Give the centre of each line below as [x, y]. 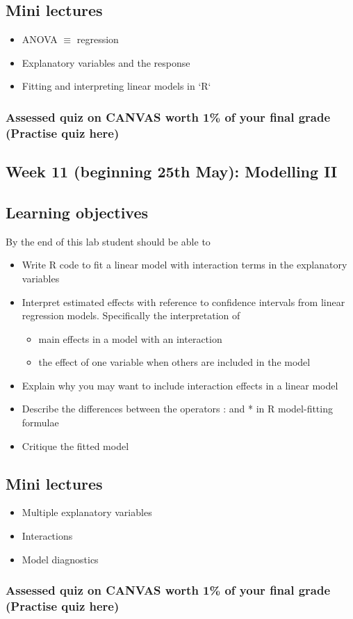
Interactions [47, 536]
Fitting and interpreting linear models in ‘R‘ [116, 86]
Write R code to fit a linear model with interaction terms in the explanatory [184, 265]
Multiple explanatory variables [87, 512]
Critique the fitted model [75, 445]
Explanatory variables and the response [106, 62]
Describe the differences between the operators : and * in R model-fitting [177, 409]
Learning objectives [77, 212]
